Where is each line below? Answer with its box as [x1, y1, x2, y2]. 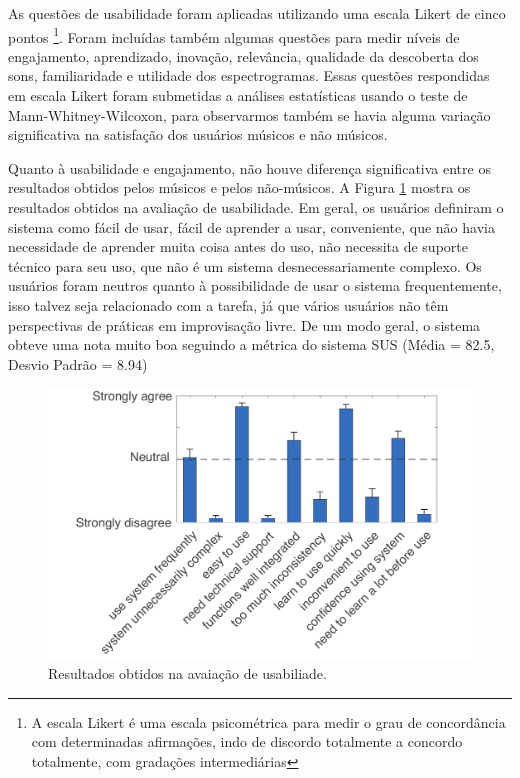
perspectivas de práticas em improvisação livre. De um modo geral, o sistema [8, 314, 481, 335]
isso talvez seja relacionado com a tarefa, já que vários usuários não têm [8, 294, 449, 315]
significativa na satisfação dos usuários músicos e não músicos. [8, 124, 388, 145]
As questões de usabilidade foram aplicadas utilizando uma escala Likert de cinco [8, 3, 506, 23]
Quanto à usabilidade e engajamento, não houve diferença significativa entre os [8, 157, 491, 178]
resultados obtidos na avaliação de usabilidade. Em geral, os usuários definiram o [8, 197, 504, 217]
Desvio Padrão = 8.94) [8, 353, 148, 374]
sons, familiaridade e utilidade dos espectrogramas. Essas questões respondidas [8, 65, 490, 86]
